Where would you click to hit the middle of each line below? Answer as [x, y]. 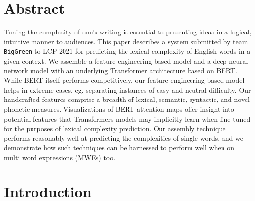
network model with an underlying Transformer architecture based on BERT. [121, 70]
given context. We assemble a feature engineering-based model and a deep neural [126, 60]
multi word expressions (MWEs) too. [60, 157]
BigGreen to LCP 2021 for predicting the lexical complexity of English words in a [127, 51]
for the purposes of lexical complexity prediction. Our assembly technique [115, 128]
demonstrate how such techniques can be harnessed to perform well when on [119, 148]
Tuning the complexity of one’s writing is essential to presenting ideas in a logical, [128, 32]
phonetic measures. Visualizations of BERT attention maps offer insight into [119, 109]
